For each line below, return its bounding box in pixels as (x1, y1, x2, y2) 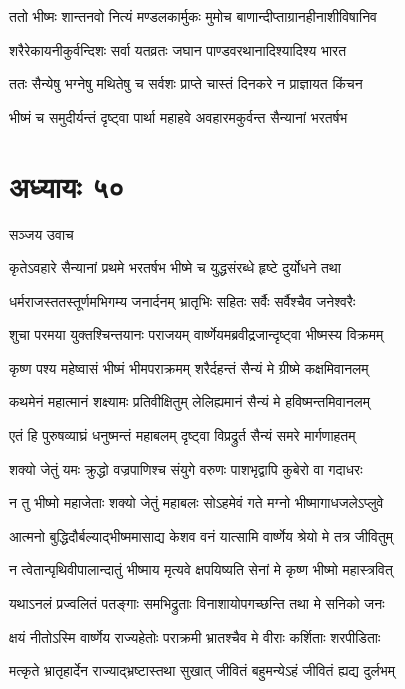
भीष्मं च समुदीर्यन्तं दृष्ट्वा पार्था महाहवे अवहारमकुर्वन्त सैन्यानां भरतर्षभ (9, 106, 348, 127)
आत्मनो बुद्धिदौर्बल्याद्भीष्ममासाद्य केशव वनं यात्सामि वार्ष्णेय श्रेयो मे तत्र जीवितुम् (9, 525, 394, 546)
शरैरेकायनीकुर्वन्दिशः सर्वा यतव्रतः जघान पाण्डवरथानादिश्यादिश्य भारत (9, 39, 347, 60)
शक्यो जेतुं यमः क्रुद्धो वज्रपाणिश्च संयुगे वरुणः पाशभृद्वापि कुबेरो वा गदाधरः (9, 458, 363, 479)
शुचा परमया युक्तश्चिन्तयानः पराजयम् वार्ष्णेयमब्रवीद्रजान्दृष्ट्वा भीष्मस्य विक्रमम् (9, 324, 384, 345)
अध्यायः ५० (9, 165, 125, 206)
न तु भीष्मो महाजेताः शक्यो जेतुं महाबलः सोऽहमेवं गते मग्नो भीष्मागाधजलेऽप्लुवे (9, 492, 384, 513)
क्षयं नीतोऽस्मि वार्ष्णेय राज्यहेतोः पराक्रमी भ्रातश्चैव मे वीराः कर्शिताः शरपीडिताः (9, 626, 381, 647)
